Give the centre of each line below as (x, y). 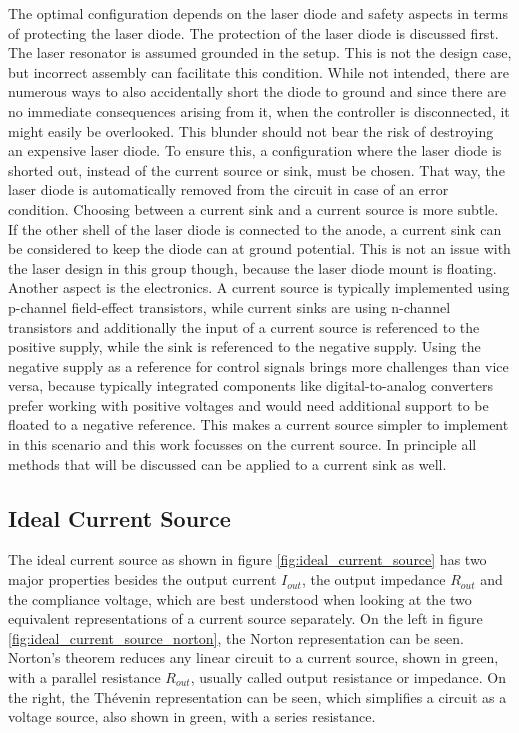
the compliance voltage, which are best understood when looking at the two (240, 598)
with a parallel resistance (84, 677)
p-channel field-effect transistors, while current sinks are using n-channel (229, 306)
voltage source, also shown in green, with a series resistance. (192, 716)
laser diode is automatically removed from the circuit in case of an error (228, 189)
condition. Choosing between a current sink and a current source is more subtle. (253, 208)
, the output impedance (373, 579)
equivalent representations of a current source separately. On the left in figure (245, 618)
